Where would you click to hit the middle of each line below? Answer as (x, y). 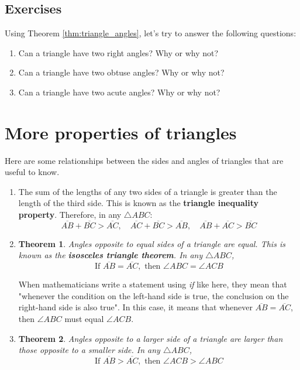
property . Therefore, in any (70, 215)
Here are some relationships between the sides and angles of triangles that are (144, 160)
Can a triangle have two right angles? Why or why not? (118, 52)
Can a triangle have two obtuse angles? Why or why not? (121, 72)
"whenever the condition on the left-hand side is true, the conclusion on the (154, 295)
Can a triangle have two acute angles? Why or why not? (119, 92)
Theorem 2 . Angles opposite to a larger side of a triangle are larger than (151, 338)
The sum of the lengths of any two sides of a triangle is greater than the (148, 191)
